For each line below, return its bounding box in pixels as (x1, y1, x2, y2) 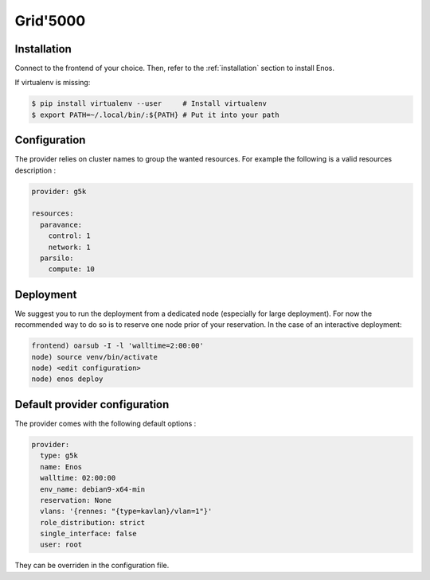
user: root (40, 540, 83, 549)
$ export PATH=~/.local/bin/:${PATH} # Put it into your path (31, 110, 279, 119)
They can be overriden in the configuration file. (14, 561, 170, 570)
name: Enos (40, 462, 83, 471)
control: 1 (48, 232, 91, 240)
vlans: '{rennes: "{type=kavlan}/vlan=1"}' (40, 507, 213, 516)
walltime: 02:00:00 (40, 473, 116, 483)
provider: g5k (31, 187, 87, 196)
